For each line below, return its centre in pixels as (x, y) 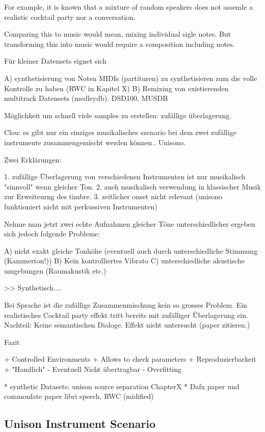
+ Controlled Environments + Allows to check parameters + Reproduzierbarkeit (130, 359)
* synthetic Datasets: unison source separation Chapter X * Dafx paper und (122, 386)
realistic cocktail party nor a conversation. (70, 17)
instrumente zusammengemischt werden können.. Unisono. (95, 142)
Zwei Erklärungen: (33, 159)
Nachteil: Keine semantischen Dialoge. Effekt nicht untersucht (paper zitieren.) (127, 325)
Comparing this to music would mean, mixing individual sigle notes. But (118, 34)
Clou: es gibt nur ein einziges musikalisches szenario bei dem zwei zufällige (120, 132)
